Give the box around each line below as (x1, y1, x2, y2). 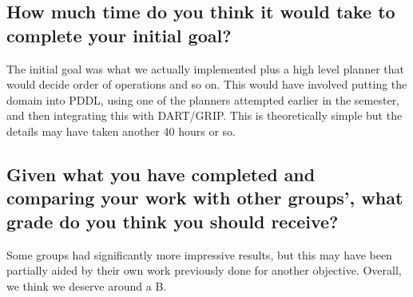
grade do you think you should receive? (6, 208, 339, 233)
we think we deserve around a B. (6, 277, 167, 294)
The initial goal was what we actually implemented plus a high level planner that (6, 60, 404, 77)
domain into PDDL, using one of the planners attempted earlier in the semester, (6, 91, 400, 108)
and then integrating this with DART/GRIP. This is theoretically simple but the (6, 107, 403, 124)
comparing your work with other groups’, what (6, 185, 403, 210)
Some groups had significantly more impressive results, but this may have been (6, 246, 392, 263)
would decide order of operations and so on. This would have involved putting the (6, 76, 407, 93)
